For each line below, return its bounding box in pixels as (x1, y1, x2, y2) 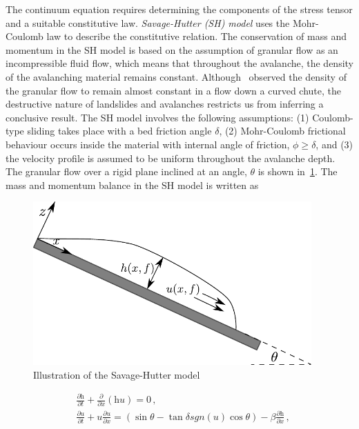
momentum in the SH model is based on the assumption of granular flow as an (6, 42, 338, 57)
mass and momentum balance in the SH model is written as (6, 177, 259, 192)
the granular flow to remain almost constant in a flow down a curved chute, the (6, 83, 342, 97)
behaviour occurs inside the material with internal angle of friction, (6, 137, 290, 151)
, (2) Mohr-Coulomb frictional (219, 123, 346, 138)
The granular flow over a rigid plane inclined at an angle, (6, 164, 247, 179)
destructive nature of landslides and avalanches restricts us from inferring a (6, 97, 324, 111)
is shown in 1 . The (258, 164, 338, 179)
